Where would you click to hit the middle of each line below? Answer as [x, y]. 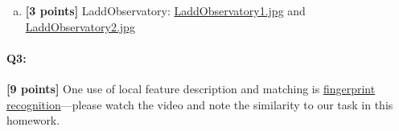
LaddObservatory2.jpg [80, 26]
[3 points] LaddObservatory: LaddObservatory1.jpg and [165, 10]
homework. [33, 120]
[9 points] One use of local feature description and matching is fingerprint [191, 88]
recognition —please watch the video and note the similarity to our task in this [200, 104]
